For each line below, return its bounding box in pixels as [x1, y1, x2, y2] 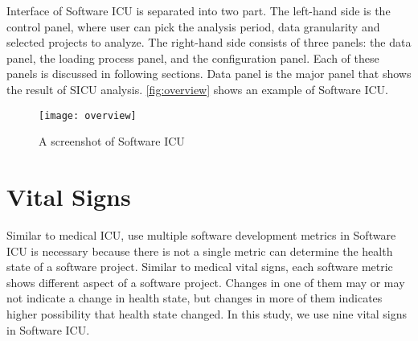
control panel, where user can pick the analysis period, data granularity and [6, 18, 380, 35]
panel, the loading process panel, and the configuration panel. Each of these [6, 49, 379, 66]
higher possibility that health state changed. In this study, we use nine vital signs [6, 305, 408, 322]
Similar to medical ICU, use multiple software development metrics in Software [6, 226, 396, 243]
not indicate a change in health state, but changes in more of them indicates [6, 290, 383, 306]
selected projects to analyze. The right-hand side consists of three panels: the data [6, 34, 412, 51]
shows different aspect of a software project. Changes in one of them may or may [6, 273, 405, 290]
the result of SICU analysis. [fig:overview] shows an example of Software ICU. [6, 80, 388, 97]
